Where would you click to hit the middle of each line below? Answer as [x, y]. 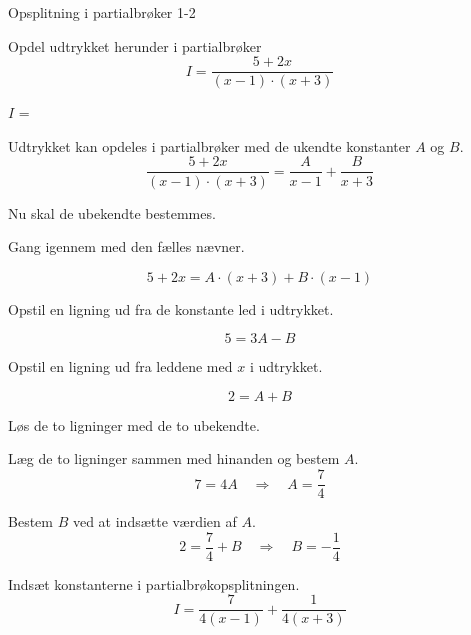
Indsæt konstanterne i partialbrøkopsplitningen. [154, 583]
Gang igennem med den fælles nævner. [126, 246]
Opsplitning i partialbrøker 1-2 [102, 12]
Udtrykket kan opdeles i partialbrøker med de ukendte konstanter [209, 145]
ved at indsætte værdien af [154, 521]
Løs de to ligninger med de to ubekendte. [134, 424]
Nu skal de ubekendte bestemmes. [112, 212]
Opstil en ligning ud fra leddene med [120, 366]
